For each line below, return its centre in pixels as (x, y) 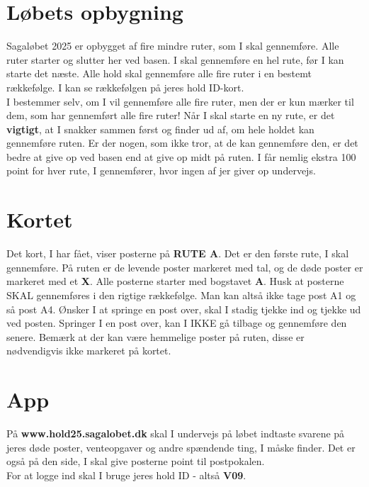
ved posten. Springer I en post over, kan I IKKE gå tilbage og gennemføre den (177, 323)
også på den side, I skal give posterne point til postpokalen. (136, 461)
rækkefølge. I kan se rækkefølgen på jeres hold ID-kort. (125, 87)
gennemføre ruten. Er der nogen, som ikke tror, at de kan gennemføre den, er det (182, 143)
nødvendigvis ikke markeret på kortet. (89, 351)
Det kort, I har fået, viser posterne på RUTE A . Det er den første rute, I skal (178, 253)
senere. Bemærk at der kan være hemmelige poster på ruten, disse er (155, 336)
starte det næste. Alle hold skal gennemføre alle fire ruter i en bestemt (159, 73)
